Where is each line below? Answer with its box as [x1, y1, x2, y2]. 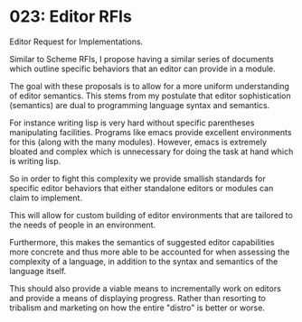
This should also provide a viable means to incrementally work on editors [9, 282, 282, 294]
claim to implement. [9, 192, 83, 203]
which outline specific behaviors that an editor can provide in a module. [9, 63, 276, 74]
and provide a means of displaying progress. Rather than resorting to [9, 292, 267, 303]
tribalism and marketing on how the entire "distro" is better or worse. [9, 302, 265, 313]
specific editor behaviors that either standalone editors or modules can [9, 182, 274, 193]
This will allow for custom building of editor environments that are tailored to [9, 209, 294, 220]
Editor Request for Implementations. [9, 36, 144, 47]
